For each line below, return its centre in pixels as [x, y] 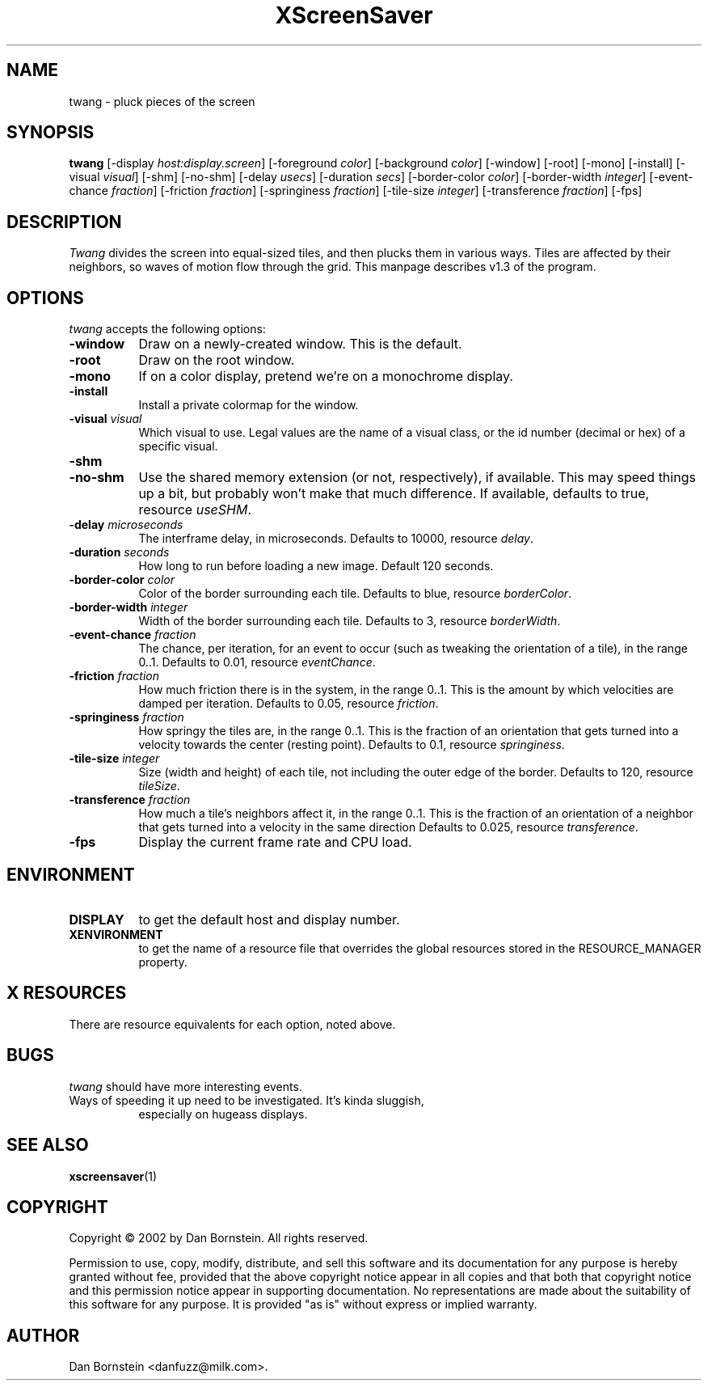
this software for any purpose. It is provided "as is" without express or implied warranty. [303, 1305]
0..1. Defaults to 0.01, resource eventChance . [257, 662]
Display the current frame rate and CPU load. [275, 842]
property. [163, 962]
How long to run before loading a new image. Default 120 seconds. [316, 566]
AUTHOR [43, 1335]
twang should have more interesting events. [185, 1086]
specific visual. [178, 446]
